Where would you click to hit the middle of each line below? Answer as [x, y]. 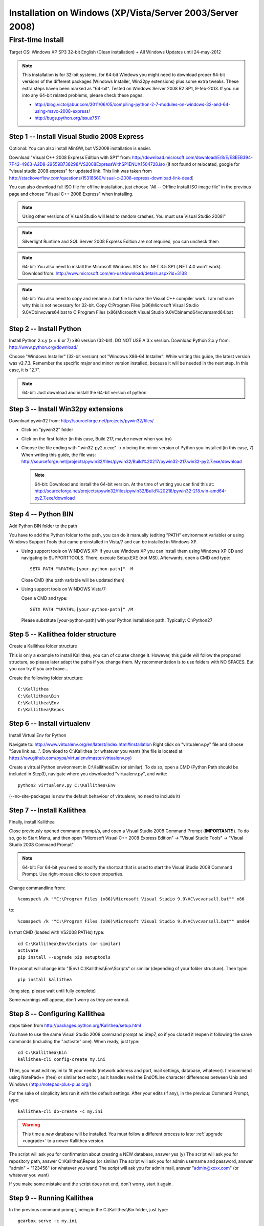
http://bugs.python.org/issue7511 [68, 118]
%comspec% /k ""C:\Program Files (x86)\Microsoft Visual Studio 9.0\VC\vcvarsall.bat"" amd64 [134, 921]
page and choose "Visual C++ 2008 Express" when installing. [71, 194]
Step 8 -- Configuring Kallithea [57, 1013]
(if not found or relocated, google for [203, 164]
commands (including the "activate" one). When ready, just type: [74, 1041]
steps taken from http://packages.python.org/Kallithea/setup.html [75, 1025]
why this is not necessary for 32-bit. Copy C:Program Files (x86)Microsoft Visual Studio [110, 305]
